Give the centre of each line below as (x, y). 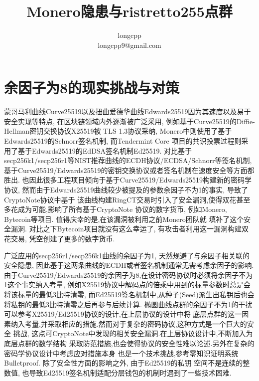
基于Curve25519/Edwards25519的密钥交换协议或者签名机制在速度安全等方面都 (129, 170)
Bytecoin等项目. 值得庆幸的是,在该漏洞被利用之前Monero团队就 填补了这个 (124, 219)
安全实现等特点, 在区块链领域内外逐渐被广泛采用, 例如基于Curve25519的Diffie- (129, 121)
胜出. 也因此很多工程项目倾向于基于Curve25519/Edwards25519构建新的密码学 (128, 180)
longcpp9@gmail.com (129, 45)
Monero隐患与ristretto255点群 (129, 11)
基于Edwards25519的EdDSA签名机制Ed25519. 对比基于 (105, 150)
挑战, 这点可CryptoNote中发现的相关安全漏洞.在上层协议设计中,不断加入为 (133, 333)
